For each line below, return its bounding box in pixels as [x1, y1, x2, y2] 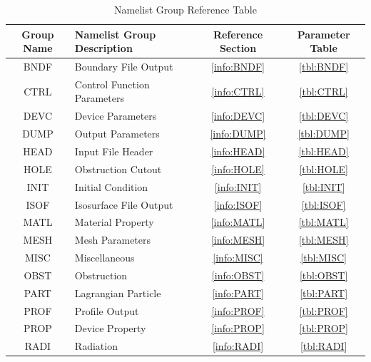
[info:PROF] [211, 303, 265, 318]
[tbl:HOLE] [299, 161, 348, 176]
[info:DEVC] [210, 108, 265, 123]
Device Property [74, 321, 146, 336]
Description [74, 41, 133, 56]
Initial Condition [74, 179, 148, 194]
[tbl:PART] [300, 285, 348, 300]
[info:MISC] [213, 250, 263, 265]
